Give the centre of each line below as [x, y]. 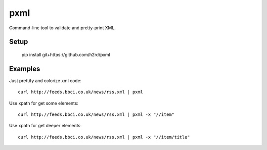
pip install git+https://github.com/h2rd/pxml [66, 54]
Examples [25, 69]
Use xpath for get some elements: [44, 103]
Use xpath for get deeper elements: [45, 126]
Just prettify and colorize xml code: [45, 80]
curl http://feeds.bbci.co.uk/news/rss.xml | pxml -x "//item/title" [104, 137]
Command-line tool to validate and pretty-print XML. [63, 28]
